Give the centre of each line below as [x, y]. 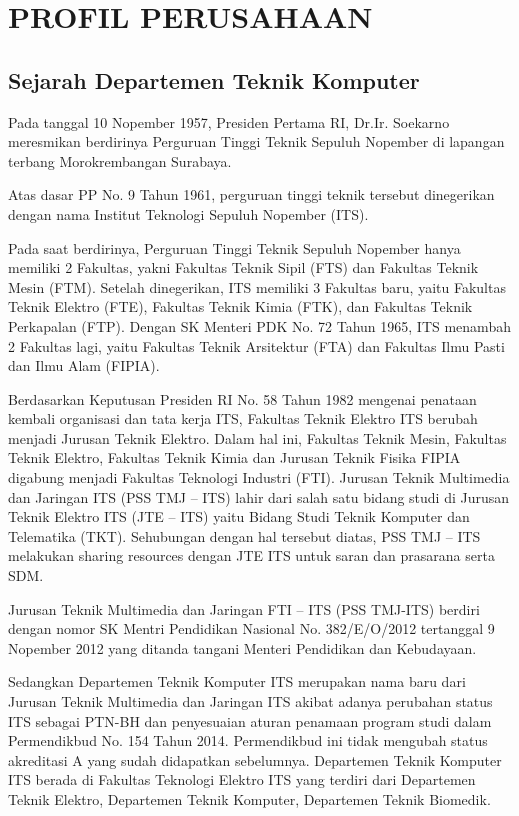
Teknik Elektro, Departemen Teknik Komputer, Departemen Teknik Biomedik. [249, 798]
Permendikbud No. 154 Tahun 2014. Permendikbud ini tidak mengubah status [248, 740]
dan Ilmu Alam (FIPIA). [84, 365]
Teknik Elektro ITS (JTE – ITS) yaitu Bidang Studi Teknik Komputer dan [239, 516]
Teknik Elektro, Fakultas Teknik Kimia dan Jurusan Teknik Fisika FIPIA [234, 457]
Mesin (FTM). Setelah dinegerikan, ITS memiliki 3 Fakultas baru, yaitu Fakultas [257, 286]
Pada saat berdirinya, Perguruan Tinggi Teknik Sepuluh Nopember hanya [234, 247]
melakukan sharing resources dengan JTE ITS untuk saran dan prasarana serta [251, 555]
